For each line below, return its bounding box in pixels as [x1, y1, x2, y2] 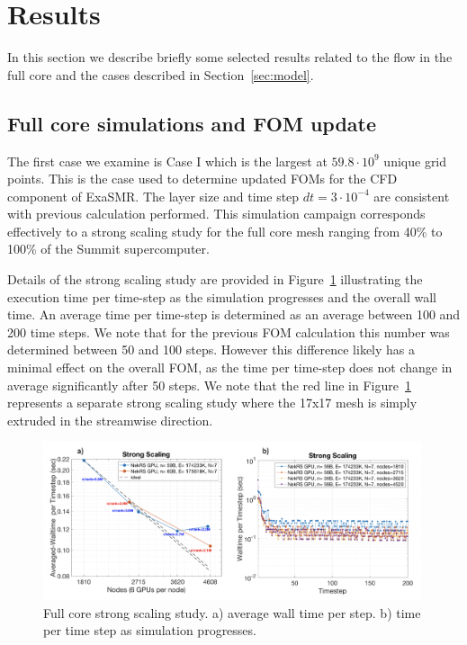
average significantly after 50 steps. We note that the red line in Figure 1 [7, 375, 411, 394]
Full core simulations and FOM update [7, 109, 377, 137]
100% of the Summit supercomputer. [7, 239, 210, 258]
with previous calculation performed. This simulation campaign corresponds [7, 204, 426, 223]
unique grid [383, 151, 447, 170]
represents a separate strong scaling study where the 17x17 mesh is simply [7, 393, 418, 412]
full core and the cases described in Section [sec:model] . [7, 65, 314, 84]
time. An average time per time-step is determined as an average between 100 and [7, 305, 461, 324]
